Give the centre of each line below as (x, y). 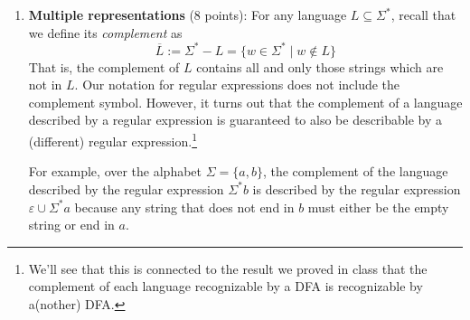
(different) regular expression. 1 (113, 140)
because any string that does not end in (184, 207)
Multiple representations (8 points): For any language (188, 14)
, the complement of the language (355, 171)
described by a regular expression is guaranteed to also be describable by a (235, 120)
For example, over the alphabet (115, 171)
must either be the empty (378, 207)
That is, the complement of (104, 66)
